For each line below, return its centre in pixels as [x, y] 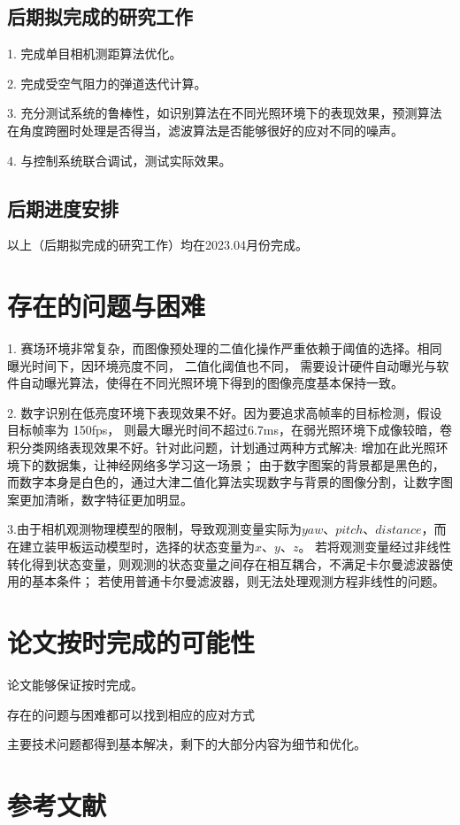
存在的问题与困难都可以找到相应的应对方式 [131, 714]
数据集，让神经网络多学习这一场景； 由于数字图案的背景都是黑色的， [244, 464]
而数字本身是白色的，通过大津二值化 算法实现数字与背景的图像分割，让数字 [224, 482]
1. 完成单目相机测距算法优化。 [95, 54]
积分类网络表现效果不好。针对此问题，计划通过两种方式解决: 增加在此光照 [222, 447]
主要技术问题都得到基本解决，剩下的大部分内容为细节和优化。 [187, 744]
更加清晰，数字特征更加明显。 [106, 499]
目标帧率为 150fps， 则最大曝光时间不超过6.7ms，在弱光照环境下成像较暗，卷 [230, 430]
